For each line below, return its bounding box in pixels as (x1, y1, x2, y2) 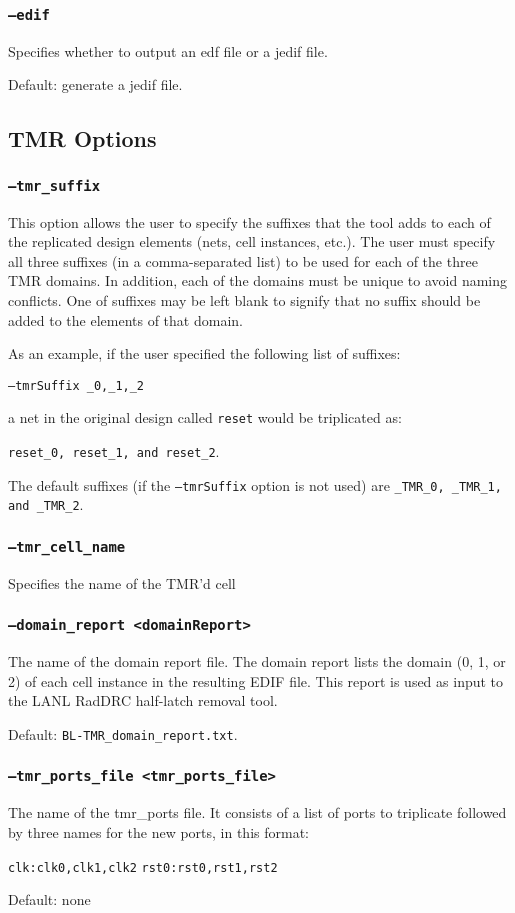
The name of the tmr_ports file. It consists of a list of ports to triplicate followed (8, 802, 507, 823)
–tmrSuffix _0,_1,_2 (8, 378, 145, 393)
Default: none (8, 889, 91, 910)
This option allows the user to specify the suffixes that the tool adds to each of (8, 211, 491, 232)
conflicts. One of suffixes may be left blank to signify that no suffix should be (8, 289, 481, 310)
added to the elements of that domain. (8, 309, 243, 330)
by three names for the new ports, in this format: (8, 821, 309, 842)
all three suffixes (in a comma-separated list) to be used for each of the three (8, 250, 478, 271)
